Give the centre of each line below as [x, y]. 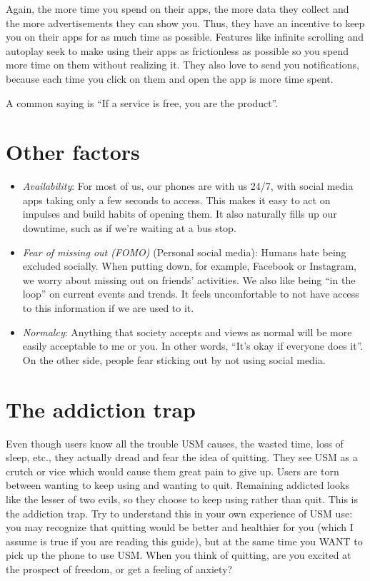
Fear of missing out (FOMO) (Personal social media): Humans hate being [184, 252]
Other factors [73, 152]
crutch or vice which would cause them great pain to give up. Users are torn [172, 471]
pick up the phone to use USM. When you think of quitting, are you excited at [179, 555]
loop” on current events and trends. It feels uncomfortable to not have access [191, 294]
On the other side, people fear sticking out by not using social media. [174, 359]
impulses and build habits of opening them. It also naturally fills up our [180, 214]
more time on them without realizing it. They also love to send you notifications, [182, 65]
